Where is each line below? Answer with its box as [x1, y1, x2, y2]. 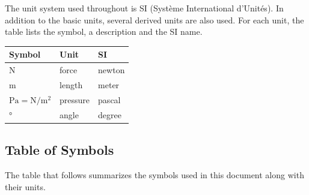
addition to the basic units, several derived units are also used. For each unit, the [5, 13, 304, 26]
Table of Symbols [5, 140, 114, 159]
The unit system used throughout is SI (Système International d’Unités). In [5, 2, 284, 14]
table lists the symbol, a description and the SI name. [5, 25, 203, 38]
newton [98, 64, 125, 76]
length [60, 78, 83, 91]
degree [98, 108, 121, 121]
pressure [60, 93, 90, 106]
